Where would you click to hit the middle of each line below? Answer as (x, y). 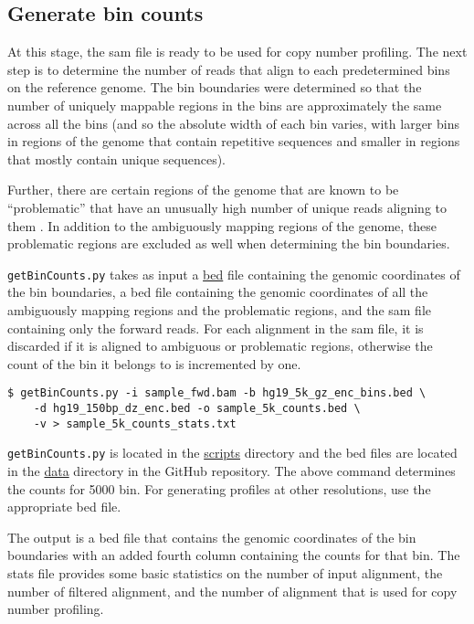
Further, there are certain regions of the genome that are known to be (203, 190)
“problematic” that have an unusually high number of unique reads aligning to (227, 207)
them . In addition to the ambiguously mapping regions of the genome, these (222, 225)
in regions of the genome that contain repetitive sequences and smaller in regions (234, 141)
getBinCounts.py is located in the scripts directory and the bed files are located (232, 453)
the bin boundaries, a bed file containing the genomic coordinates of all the (218, 292)
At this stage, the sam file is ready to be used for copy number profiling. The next (237, 52)
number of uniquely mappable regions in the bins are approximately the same (225, 105)
